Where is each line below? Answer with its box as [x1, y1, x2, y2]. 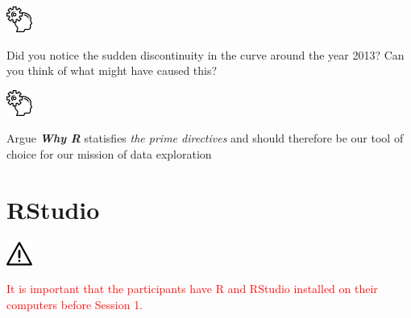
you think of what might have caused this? [6, 62, 218, 79]
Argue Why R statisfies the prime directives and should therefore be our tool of [6, 130, 404, 147]
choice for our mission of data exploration [6, 145, 212, 162]
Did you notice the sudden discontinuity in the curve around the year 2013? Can [6, 46, 405, 63]
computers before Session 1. [6, 295, 143, 312]
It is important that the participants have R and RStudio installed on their [6, 280, 378, 297]
